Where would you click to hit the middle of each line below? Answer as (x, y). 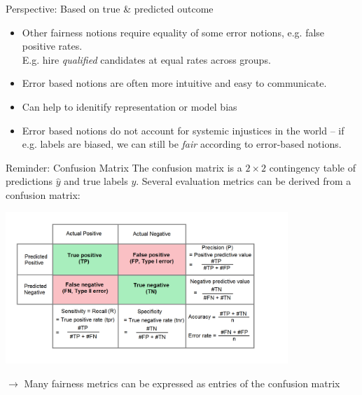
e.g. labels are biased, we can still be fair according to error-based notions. (182, 144)
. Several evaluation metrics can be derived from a (244, 181)
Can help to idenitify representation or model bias (130, 106)
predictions (29, 181)
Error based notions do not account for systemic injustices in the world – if (183, 130)
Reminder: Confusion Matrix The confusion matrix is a (124, 167)
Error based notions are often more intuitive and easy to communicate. (174, 83)
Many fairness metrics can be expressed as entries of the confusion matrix (182, 383)
